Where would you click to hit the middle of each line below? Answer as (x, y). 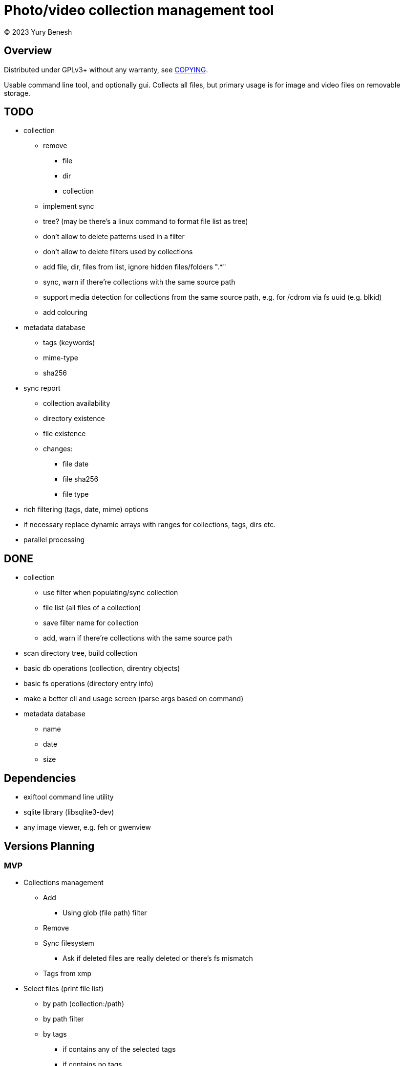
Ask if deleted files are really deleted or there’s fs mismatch (158, 958)
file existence (64, 434)
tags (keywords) (69, 343)
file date (76, 464)
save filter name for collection (91, 623)
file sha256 (81, 479)
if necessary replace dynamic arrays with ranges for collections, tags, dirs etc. (150, 525)
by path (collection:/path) (84, 1004)
